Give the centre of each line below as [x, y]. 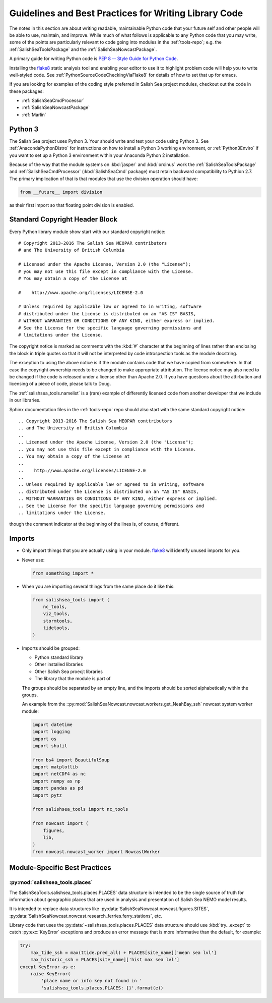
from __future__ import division [61, 192]
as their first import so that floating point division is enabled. [72, 205]
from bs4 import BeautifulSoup [71, 760]
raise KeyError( [50, 974]
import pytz [47, 795]
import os [45, 739]
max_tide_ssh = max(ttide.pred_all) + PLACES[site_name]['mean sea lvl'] [123, 953]
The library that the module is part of [73, 679]
